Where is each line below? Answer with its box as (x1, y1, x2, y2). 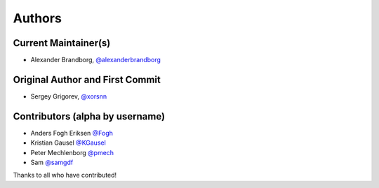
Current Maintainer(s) (13, 37, 111, 49)
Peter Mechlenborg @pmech (30, 148, 114, 157)
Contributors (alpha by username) (13, 110, 165, 122)
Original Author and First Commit (13, 73, 161, 85)
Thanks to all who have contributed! (13, 171, 117, 180)
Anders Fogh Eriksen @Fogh (30, 129, 114, 137)
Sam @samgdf (30, 158, 74, 167)
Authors (13, 10, 62, 26)
